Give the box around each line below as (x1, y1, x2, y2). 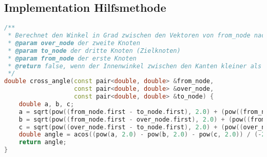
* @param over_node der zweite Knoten (8, 39, 140, 47)
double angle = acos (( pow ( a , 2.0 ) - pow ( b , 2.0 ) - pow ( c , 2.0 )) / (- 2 (18, 131, 265, 139)
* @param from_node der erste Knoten (8, 54, 137, 62)
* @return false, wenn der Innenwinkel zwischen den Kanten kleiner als (8, 62, 262, 70)
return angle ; (18, 139, 67, 146)
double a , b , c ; (18, 100, 74, 108)
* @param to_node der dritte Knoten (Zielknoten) (8, 47, 181, 54)
